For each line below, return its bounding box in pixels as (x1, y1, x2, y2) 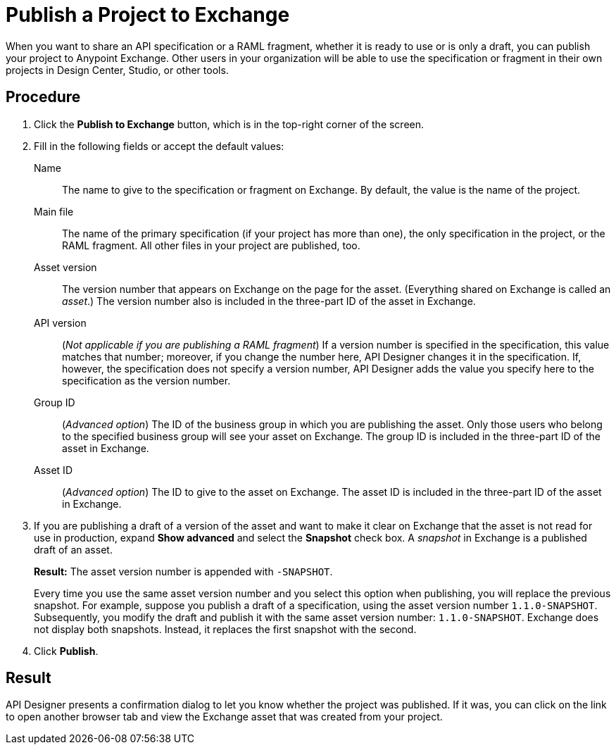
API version (34, 316, 87, 329)
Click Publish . (34, 644, 99, 657)
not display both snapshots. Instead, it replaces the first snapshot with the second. (34, 623, 417, 635)
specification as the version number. (62, 374, 231, 387)
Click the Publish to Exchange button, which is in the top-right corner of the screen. (34, 118, 425, 130)
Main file (34, 205, 74, 218)
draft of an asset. (34, 543, 113, 556)
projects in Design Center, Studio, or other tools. (6, 63, 229, 76)
